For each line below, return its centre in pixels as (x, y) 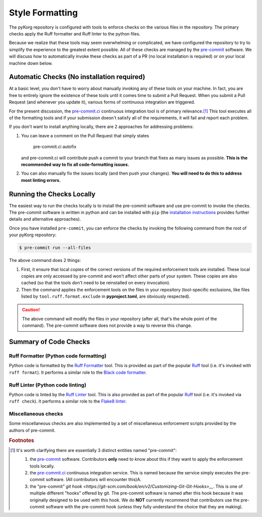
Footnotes (22, 440)
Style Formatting (43, 13)
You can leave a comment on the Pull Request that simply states (85, 135)
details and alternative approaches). (45, 219)
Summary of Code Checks (49, 342)
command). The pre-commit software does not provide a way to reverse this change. (107, 325)
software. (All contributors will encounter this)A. (94, 480)
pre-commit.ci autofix (55, 147)
